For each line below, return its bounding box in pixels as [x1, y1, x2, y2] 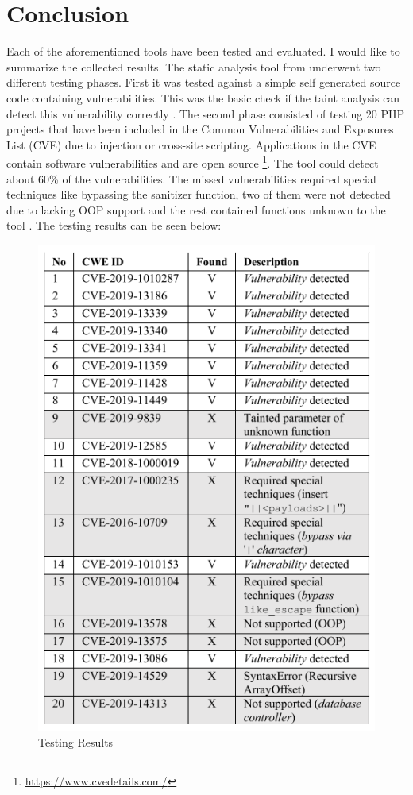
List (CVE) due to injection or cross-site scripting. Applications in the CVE [6, 136, 376, 152]
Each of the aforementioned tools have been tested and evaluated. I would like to [6, 43, 400, 60]
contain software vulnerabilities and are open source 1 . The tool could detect [6, 152, 379, 171]
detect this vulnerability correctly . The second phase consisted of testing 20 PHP [6, 105, 405, 122]
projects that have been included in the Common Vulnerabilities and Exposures [6, 121, 394, 137]
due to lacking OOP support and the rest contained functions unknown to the [6, 201, 386, 218]
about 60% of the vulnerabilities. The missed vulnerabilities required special [6, 170, 376, 187]
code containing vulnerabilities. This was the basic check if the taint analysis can [6, 89, 400, 106]
